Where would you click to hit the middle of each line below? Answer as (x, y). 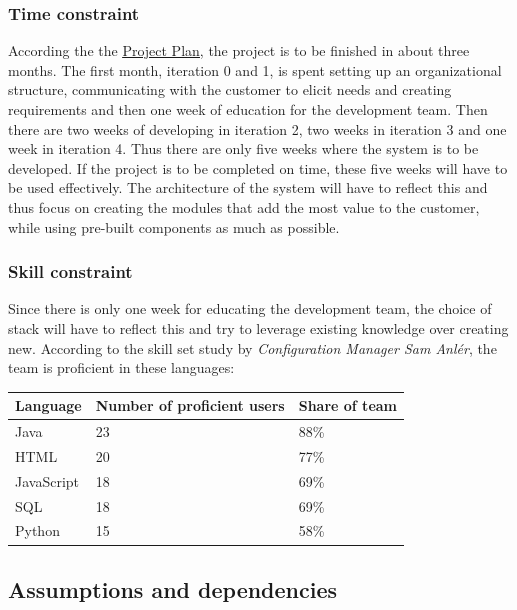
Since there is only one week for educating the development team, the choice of (250, 308)
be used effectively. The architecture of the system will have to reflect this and (248, 187)
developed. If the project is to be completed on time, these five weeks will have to (258, 167)
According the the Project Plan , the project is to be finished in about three (239, 50)
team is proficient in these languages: (121, 367)
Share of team (347, 405)
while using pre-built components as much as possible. (174, 226)
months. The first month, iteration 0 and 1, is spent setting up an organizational (255, 69)
